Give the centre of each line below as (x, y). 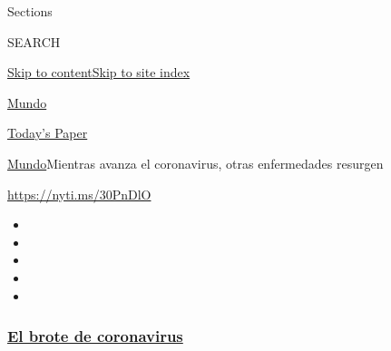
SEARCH (34, 41)
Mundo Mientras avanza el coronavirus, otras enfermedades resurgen (195, 163)
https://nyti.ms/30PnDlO (79, 194)
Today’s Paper (48, 133)
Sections (30, 11)
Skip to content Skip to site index (99, 72)
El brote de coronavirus (95, 336)
